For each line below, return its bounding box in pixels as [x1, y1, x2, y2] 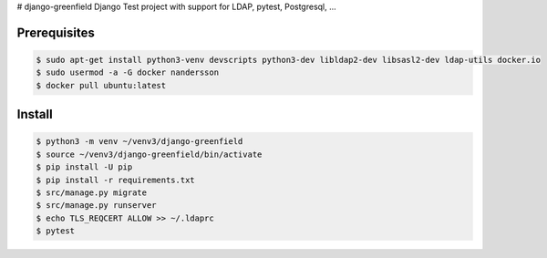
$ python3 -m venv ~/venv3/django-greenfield [36, 137, 243, 147]
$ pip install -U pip [36, 162, 133, 172]
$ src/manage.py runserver [36, 201, 157, 211]
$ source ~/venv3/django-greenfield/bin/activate [36, 149, 263, 160]
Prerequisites [16, 25, 95, 40]
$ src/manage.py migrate [36, 187, 148, 198]
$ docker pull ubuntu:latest [36, 80, 167, 90]
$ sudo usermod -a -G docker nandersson [36, 67, 219, 77]
